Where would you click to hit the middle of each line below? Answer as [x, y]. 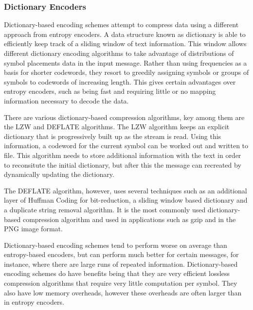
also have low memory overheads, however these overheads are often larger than [123, 292]
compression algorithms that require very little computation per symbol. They [121, 283]
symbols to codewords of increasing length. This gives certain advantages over [120, 81]
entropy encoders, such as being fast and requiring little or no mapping [110, 91]
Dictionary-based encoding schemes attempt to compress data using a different [121, 25]
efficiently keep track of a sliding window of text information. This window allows [125, 43]
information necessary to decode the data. [66, 100]
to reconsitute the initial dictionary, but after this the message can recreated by [123, 164]
